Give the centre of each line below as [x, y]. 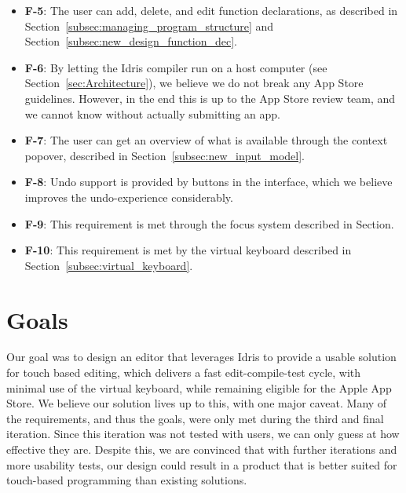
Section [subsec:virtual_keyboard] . [109, 265]
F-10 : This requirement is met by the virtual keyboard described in [188, 250]
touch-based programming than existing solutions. [127, 480]
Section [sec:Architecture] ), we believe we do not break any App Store [194, 83]
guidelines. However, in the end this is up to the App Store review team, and [210, 98]
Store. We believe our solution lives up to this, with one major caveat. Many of [197, 403]
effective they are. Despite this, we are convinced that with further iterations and [202, 449]
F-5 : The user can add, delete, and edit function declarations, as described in [211, 10]
